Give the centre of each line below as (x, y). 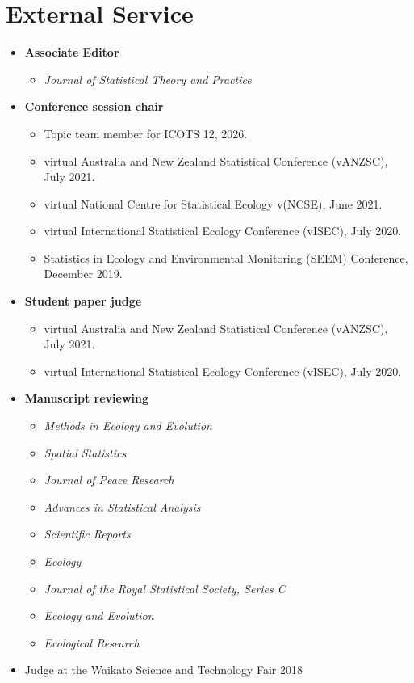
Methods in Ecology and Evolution (128, 426)
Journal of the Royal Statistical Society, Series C (165, 588)
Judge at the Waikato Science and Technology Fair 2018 (164, 670)
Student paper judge (83, 301)
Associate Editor (72, 52)
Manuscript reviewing (86, 398)
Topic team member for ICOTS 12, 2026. (146, 133)
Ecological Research (92, 642)
